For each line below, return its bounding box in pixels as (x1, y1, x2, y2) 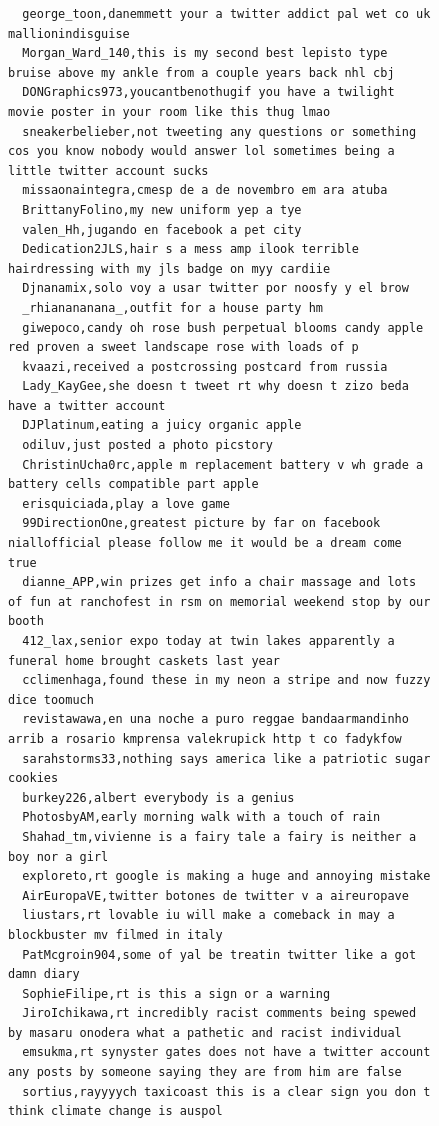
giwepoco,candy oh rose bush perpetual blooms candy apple (22, 320, 424, 335)
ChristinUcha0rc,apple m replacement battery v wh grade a (22, 457, 424, 472)
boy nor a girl (8, 849, 109, 864)
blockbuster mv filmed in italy (8, 927, 223, 942)
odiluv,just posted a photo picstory (22, 438, 273, 453)
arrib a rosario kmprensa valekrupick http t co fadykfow (8, 731, 402, 746)
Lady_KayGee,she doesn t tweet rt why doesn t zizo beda (22, 379, 409, 394)
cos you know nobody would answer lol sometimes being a (8, 144, 395, 159)
